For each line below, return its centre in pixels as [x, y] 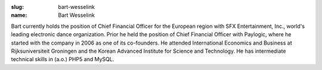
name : [19, 15]
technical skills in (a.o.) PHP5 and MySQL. [63, 59]
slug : [17, 7]
